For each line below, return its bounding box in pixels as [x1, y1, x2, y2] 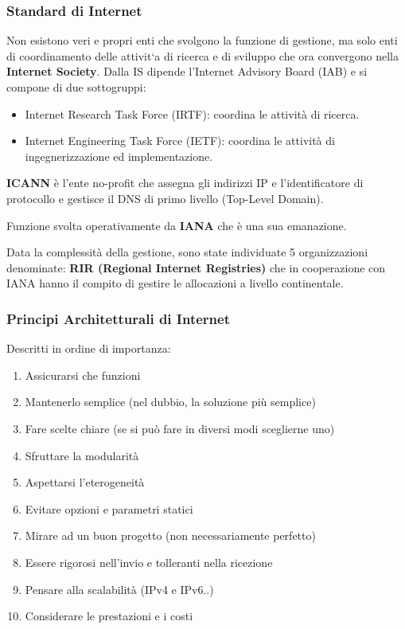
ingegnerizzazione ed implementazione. [25, 147, 213, 164]
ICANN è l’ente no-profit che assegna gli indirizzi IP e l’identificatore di [6, 174, 364, 191]
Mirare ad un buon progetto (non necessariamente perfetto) [25, 527, 316, 544]
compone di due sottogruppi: [6, 79, 146, 95]
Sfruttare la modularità [25, 447, 139, 463]
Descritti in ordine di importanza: [6, 340, 171, 357]
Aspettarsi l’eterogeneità [25, 474, 145, 490]
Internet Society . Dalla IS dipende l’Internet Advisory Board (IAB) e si [6, 63, 368, 80]
